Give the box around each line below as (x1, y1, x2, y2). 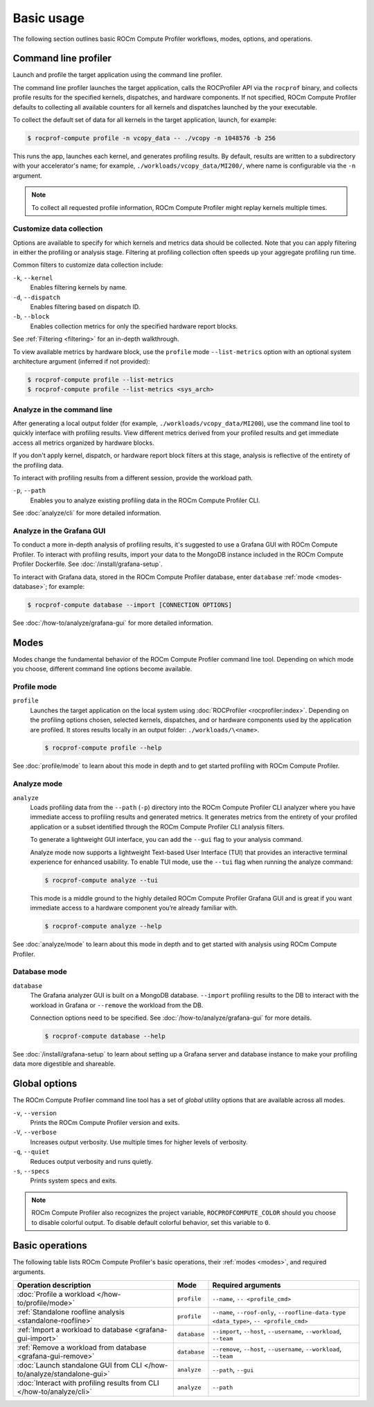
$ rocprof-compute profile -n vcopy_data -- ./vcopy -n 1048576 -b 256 (27, 134, 276, 142)
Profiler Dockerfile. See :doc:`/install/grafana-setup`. (12, 560, 163, 568)
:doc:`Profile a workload (17, 1289, 96, 1299)
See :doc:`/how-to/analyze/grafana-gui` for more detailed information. (12, 619, 213, 627)
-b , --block (12, 312, 50, 321)
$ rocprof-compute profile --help (44, 744, 162, 752)
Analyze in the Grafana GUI (12, 526, 106, 536)
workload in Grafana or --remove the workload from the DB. (30, 1001, 204, 1009)
